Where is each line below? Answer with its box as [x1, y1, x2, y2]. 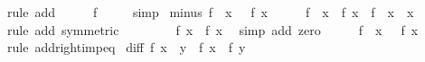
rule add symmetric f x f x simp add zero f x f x [6, 20, 419, 39]
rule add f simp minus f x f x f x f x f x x [6, 3, 414, 21]
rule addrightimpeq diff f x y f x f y [6, 38, 246, 57]
